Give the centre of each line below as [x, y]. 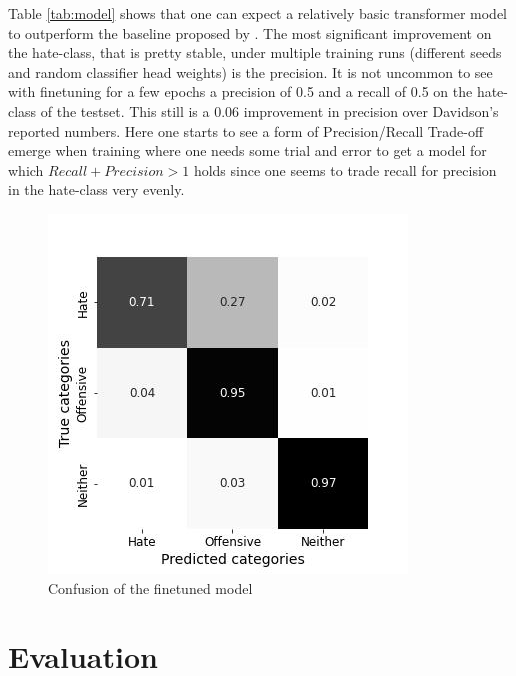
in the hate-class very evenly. [96, 189]
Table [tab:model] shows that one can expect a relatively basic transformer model [258, 13]
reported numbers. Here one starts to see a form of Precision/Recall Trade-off [246, 130]
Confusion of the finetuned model [150, 587]
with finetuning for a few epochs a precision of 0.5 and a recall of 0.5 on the [240, 91]
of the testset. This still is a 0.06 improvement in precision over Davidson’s [269, 110]
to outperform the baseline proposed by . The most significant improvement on [250, 32]
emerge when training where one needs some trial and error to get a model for [247, 150]
